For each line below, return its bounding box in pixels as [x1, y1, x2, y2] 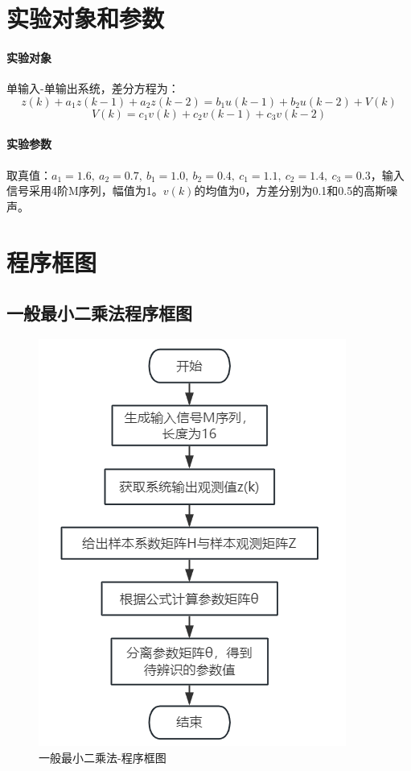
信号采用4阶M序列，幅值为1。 [6, 182, 163, 199]
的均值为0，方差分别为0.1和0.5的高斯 [194, 182, 387, 199]
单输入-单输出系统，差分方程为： [6, 80, 179, 97]
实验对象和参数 [6, 2, 165, 35]
